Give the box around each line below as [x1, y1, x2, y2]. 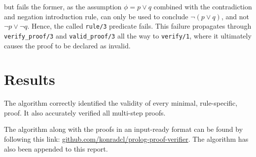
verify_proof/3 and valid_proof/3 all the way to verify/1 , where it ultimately [4, 30, 252, 40]
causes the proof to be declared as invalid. [4, 40, 131, 50]
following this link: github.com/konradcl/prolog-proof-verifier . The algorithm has [4, 134, 249, 144]
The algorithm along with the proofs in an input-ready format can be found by [4, 124, 243, 134]
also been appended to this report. [4, 143, 108, 154]
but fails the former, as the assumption [4, 1, 122, 11]
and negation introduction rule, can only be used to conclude [4, 11, 188, 21]
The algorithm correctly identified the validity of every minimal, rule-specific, [4, 98, 238, 108]
